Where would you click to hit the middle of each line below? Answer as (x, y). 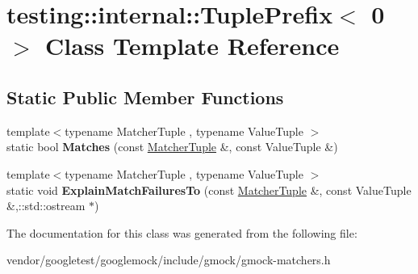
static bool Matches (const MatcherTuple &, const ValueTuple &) (172, 147)
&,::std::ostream (46, 206)
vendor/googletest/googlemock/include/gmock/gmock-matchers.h (169, 260)
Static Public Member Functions (145, 97)
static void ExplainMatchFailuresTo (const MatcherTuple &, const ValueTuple (209, 190)
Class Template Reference (192, 46)
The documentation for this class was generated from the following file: (182, 232)
